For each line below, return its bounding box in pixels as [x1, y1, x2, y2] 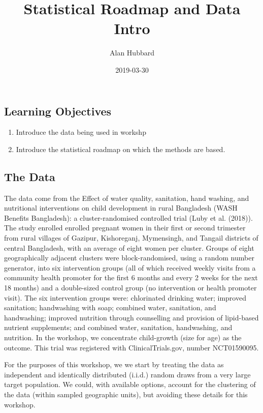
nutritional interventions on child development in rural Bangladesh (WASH [4, 202, 238, 213]
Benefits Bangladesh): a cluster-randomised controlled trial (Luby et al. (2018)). [4, 212, 253, 223]
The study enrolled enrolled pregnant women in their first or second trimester [4, 222, 246, 233]
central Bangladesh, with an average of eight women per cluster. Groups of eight [4, 242, 254, 253]
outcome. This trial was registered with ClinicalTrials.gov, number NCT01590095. [4, 342, 259, 352]
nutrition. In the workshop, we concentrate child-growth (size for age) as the [4, 332, 242, 343]
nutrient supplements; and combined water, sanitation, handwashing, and [4, 322, 233, 333]
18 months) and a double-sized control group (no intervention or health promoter [4, 282, 257, 293]
